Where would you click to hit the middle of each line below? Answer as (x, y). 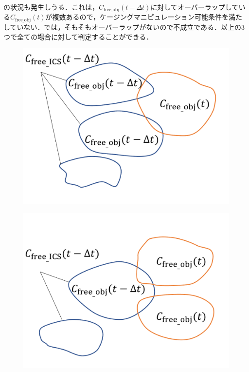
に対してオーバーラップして (195, 7)
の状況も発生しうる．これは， (51, 7)
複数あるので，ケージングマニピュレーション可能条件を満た (147, 17)
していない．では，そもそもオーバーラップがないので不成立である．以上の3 (124, 27)
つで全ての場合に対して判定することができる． (78, 36)
